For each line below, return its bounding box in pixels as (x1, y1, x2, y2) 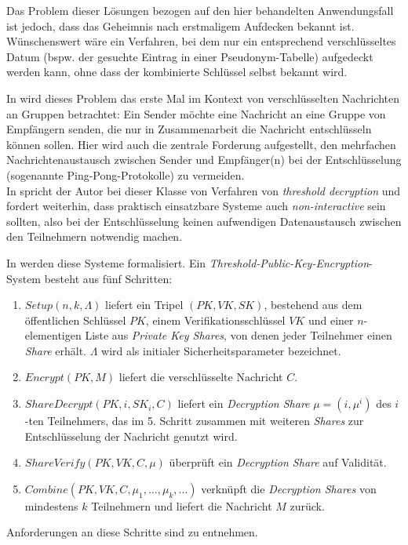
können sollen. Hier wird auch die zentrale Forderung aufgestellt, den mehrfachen (6, 136, 396, 152)
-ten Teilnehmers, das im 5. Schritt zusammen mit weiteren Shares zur (24, 412, 364, 429)
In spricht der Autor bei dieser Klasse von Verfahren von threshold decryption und (6, 182, 401, 198)
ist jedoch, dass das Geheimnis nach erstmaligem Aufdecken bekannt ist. (6, 17, 355, 34)
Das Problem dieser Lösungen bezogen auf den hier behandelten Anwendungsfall (6, 2, 394, 18)
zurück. (290, 497, 325, 514)
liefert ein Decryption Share (177, 395, 310, 412)
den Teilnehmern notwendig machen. (6, 228, 183, 245)
